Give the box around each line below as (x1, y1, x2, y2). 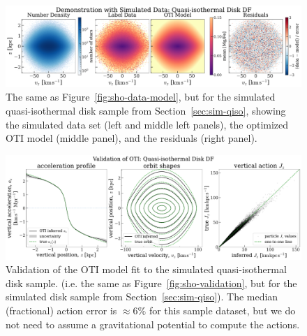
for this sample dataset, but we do (149, 303, 296, 317)
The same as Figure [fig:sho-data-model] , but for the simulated (6, 89, 276, 104)
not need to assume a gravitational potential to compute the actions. (6, 316, 300, 331)
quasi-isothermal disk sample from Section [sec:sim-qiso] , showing (6, 103, 286, 117)
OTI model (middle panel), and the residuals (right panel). (6, 131, 257, 145)
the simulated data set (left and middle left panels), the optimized (6, 117, 289, 131)
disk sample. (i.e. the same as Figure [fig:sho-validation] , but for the (6, 275, 297, 290)
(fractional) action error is (6, 303, 117, 317)
